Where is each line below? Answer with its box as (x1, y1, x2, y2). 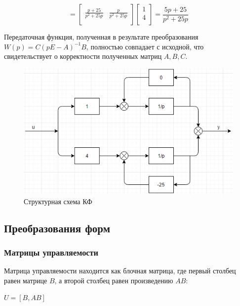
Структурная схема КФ (24, 196, 92, 206)
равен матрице (4, 275, 47, 285)
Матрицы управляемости (4, 246, 99, 259)
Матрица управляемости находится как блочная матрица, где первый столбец (4, 265, 236, 276)
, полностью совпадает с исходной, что (86, 41, 204, 51)
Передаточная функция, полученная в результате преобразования (4, 32, 199, 42)
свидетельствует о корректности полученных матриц (4, 51, 162, 61)
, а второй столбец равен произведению (54, 275, 173, 285)
